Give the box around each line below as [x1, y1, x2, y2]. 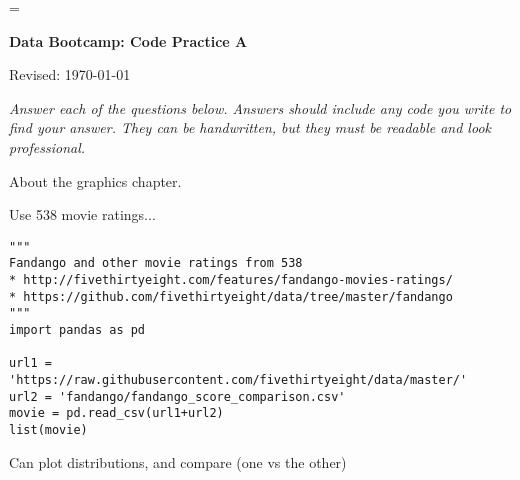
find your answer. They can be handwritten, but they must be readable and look [9, 117, 491, 138]
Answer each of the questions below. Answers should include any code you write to [9, 97, 512, 118]
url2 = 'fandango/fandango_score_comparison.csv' [9, 389, 346, 404]
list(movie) [9, 422, 88, 437]
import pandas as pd [9, 323, 146, 338]
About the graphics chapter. [9, 170, 182, 191]
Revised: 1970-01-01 [9, 64, 131, 85]
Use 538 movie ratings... [9, 204, 156, 225]
